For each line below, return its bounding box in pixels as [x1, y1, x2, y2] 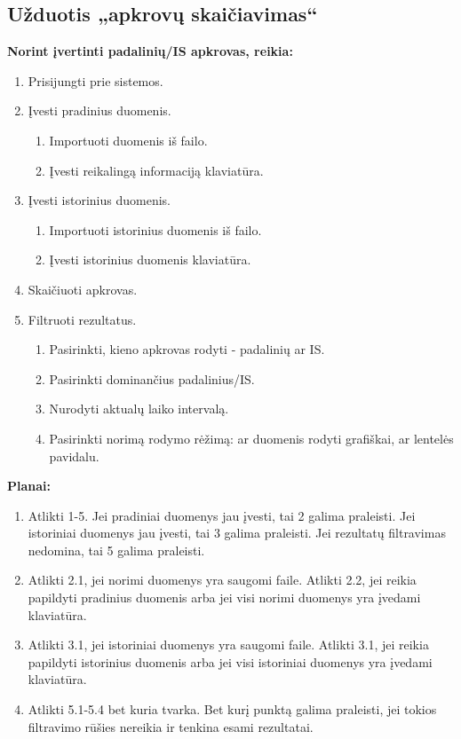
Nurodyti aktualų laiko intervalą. [49, 399, 229, 418]
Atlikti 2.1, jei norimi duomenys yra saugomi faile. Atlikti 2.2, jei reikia [28, 570, 417, 589]
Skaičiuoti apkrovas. [28, 279, 138, 298]
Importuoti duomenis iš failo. [49, 130, 208, 149]
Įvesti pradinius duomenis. [28, 101, 171, 120]
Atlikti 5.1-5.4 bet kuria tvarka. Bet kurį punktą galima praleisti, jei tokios [28, 700, 437, 719]
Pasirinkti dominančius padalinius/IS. [49, 369, 255, 388]
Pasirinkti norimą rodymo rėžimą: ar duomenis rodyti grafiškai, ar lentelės [49, 428, 454, 447]
